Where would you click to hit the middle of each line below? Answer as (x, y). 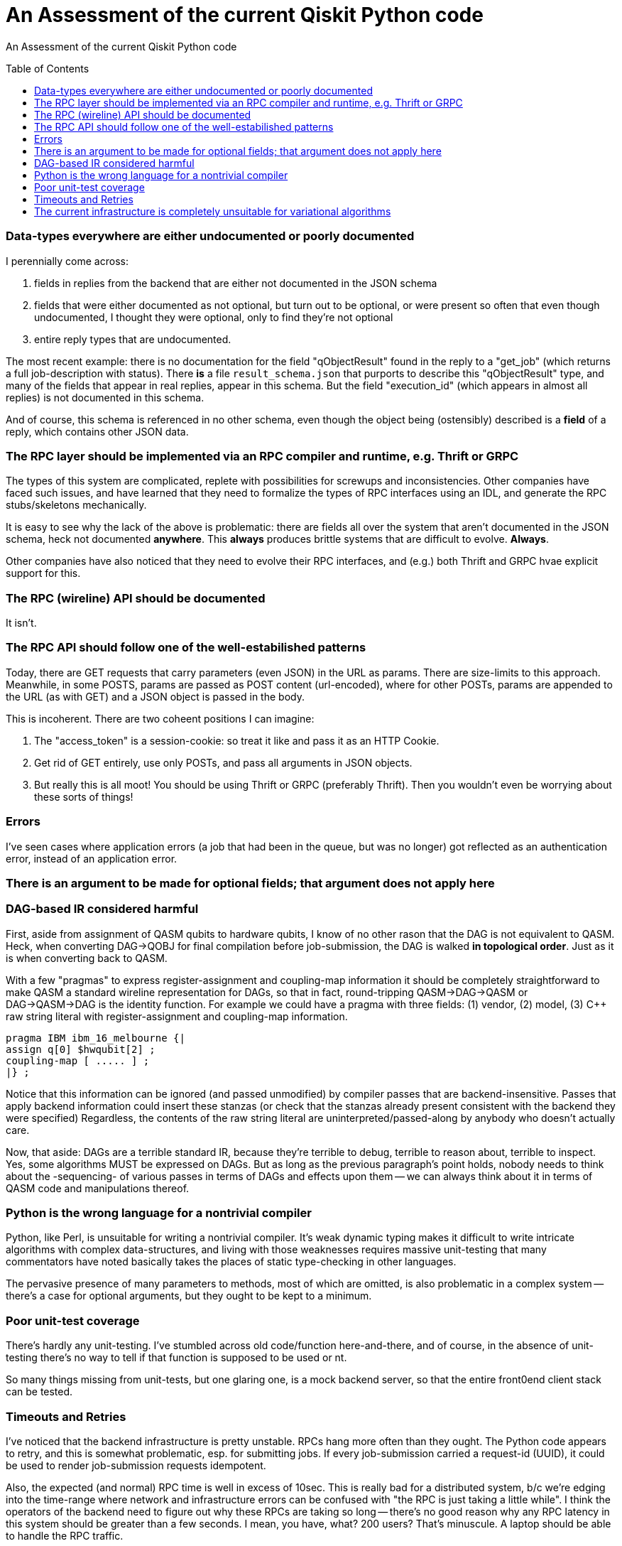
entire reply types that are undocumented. (133, 339)
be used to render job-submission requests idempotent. (136, 1465)
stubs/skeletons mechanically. (76, 505)
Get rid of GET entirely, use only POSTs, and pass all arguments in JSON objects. (223, 762)
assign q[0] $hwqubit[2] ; (81, 1049)
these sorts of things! (84, 796)
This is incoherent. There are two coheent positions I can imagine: (160, 718)
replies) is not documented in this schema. (105, 397)
